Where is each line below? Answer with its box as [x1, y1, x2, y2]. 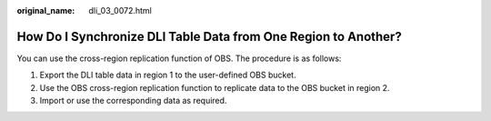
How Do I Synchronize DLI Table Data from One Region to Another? [16, 28, 402, 45]
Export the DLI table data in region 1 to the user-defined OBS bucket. [39, 69, 296, 81]
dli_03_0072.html [88, 5, 152, 15]
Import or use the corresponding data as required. [39, 96, 227, 106]
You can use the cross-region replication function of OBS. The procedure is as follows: [16, 53, 342, 64]
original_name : [16, 5, 75, 15]
